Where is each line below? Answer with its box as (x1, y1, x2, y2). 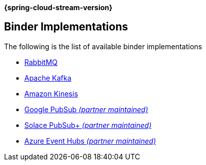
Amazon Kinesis (24, 89, 78, 98)
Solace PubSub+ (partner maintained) (24, 120, 152, 129)
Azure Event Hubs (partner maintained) (24, 136, 156, 145)
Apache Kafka (24, 73, 72, 82)
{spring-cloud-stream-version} (4, 3, 113, 12)
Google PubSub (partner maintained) (24, 105, 148, 114)
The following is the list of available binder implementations (4, 42, 202, 51)
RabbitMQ (24, 57, 58, 67)
